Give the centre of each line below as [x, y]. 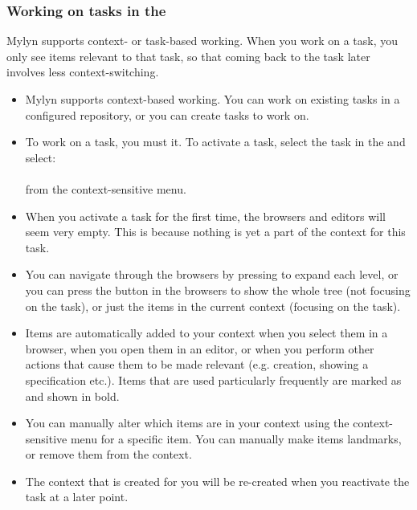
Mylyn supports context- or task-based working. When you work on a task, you [202, 41]
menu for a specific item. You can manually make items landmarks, [236, 438]
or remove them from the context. [108, 454]
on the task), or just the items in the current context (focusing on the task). [213, 306]
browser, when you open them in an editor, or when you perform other [200, 348]
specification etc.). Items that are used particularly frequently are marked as [213, 379]
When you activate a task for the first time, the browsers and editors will [205, 216]
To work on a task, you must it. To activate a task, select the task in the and [215, 142]
